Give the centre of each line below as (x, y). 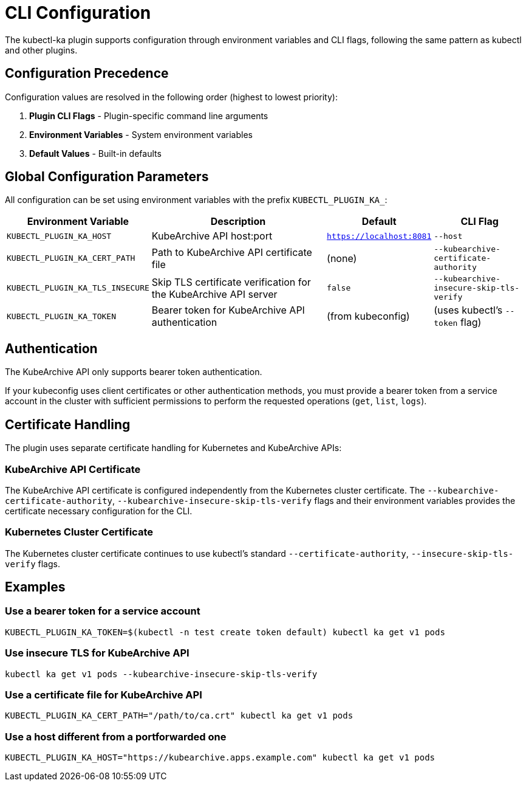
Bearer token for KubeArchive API (228, 310)
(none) (342, 258)
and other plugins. (41, 50)
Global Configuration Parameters (107, 177)
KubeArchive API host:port (212, 236)
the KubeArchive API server (214, 294)
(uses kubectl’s (468, 310)
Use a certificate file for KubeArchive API (104, 695)
